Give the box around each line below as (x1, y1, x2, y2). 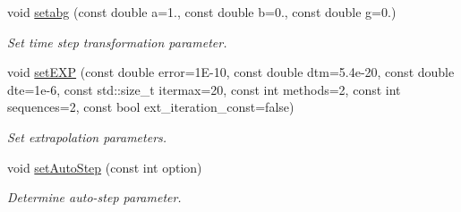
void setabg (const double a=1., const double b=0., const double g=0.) (7, 3, 397, 21)
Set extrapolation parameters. (7, 127, 167, 146)
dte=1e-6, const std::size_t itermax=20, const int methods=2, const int (7, 80, 401, 98)
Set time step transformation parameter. (7, 32, 227, 51)
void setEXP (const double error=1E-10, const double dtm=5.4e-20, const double (7, 63, 455, 81)
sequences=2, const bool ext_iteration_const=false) (7, 98, 295, 116)
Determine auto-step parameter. (7, 188, 182, 207)
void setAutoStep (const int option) (7, 157, 202, 176)
